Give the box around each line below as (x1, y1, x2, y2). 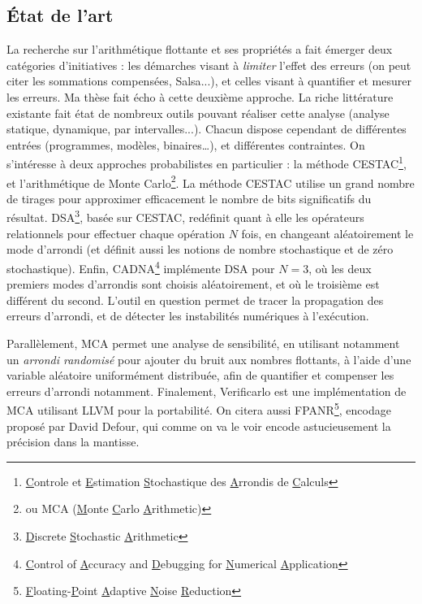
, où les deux (308, 259, 372, 276)
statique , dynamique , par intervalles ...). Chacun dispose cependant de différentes (6, 120, 407, 137)
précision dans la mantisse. (6, 433, 140, 450)
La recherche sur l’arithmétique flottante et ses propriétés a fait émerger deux (6, 41, 393, 58)
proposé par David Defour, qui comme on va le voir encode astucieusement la (6, 417, 391, 434)
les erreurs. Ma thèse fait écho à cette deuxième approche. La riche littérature (6, 88, 394, 105)
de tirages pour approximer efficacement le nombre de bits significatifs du (6, 189, 372, 206)
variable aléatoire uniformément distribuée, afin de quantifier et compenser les (6, 367, 394, 384)
